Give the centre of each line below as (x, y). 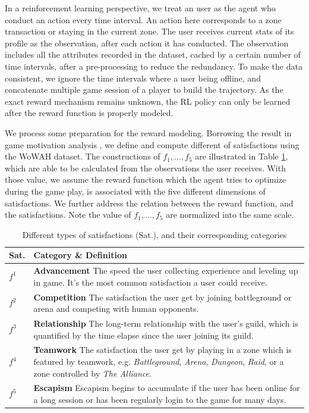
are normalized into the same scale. (230, 215)
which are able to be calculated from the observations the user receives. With (145, 168)
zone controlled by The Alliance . (92, 373)
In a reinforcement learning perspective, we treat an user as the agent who (140, 8)
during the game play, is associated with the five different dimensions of (135, 191)
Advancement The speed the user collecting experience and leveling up (166, 270)
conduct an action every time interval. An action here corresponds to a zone (143, 19)
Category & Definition (80, 255)
